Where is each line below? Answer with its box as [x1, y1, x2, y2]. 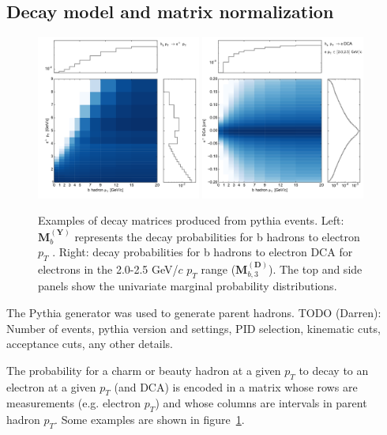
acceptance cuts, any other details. [6, 335, 173, 352]
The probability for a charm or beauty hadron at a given [6, 361, 281, 378]
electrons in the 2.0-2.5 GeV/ [38, 260, 178, 277]
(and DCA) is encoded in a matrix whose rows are [114, 378, 358, 395]
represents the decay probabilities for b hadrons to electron [74, 228, 360, 244]
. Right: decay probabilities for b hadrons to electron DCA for [52, 244, 353, 260]
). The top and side [268, 260, 363, 277]
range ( [201, 260, 236, 277]
